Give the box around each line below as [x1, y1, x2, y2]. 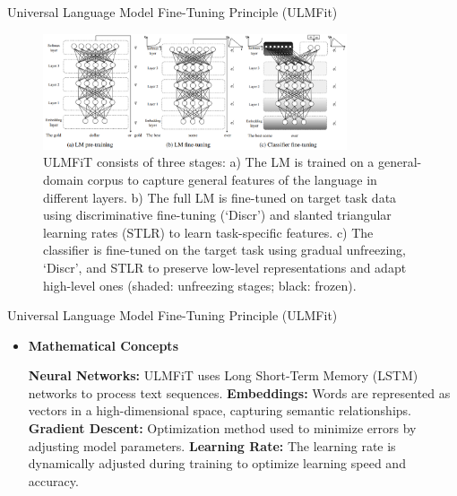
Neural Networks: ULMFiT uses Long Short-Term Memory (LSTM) [28, 366, 418, 385]
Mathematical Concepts [28, 335, 178, 354]
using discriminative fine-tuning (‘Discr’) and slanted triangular [43, 205, 392, 224]
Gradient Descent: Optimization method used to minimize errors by [28, 419, 417, 438]
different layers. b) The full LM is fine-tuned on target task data [43, 187, 397, 206]
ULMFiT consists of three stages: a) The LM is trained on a [43, 152, 375, 171]
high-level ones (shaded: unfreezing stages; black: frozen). [43, 275, 357, 294]
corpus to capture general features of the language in [87, 170, 377, 188]
